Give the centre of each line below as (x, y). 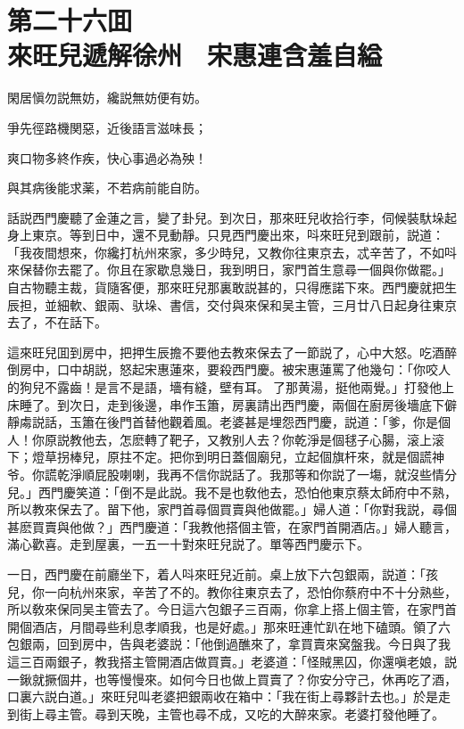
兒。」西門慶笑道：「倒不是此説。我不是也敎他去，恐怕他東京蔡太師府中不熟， (232, 491)
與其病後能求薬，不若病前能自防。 (107, 188)
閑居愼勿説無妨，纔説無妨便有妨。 (107, 98)
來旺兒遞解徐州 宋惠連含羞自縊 (195, 55)
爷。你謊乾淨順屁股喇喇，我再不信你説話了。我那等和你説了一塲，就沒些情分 (232, 474)
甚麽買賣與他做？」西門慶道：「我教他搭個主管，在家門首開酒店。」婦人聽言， (232, 526)
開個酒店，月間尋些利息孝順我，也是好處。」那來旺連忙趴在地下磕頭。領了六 (229, 626)
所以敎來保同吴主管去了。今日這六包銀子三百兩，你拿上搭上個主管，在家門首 (232, 609)
